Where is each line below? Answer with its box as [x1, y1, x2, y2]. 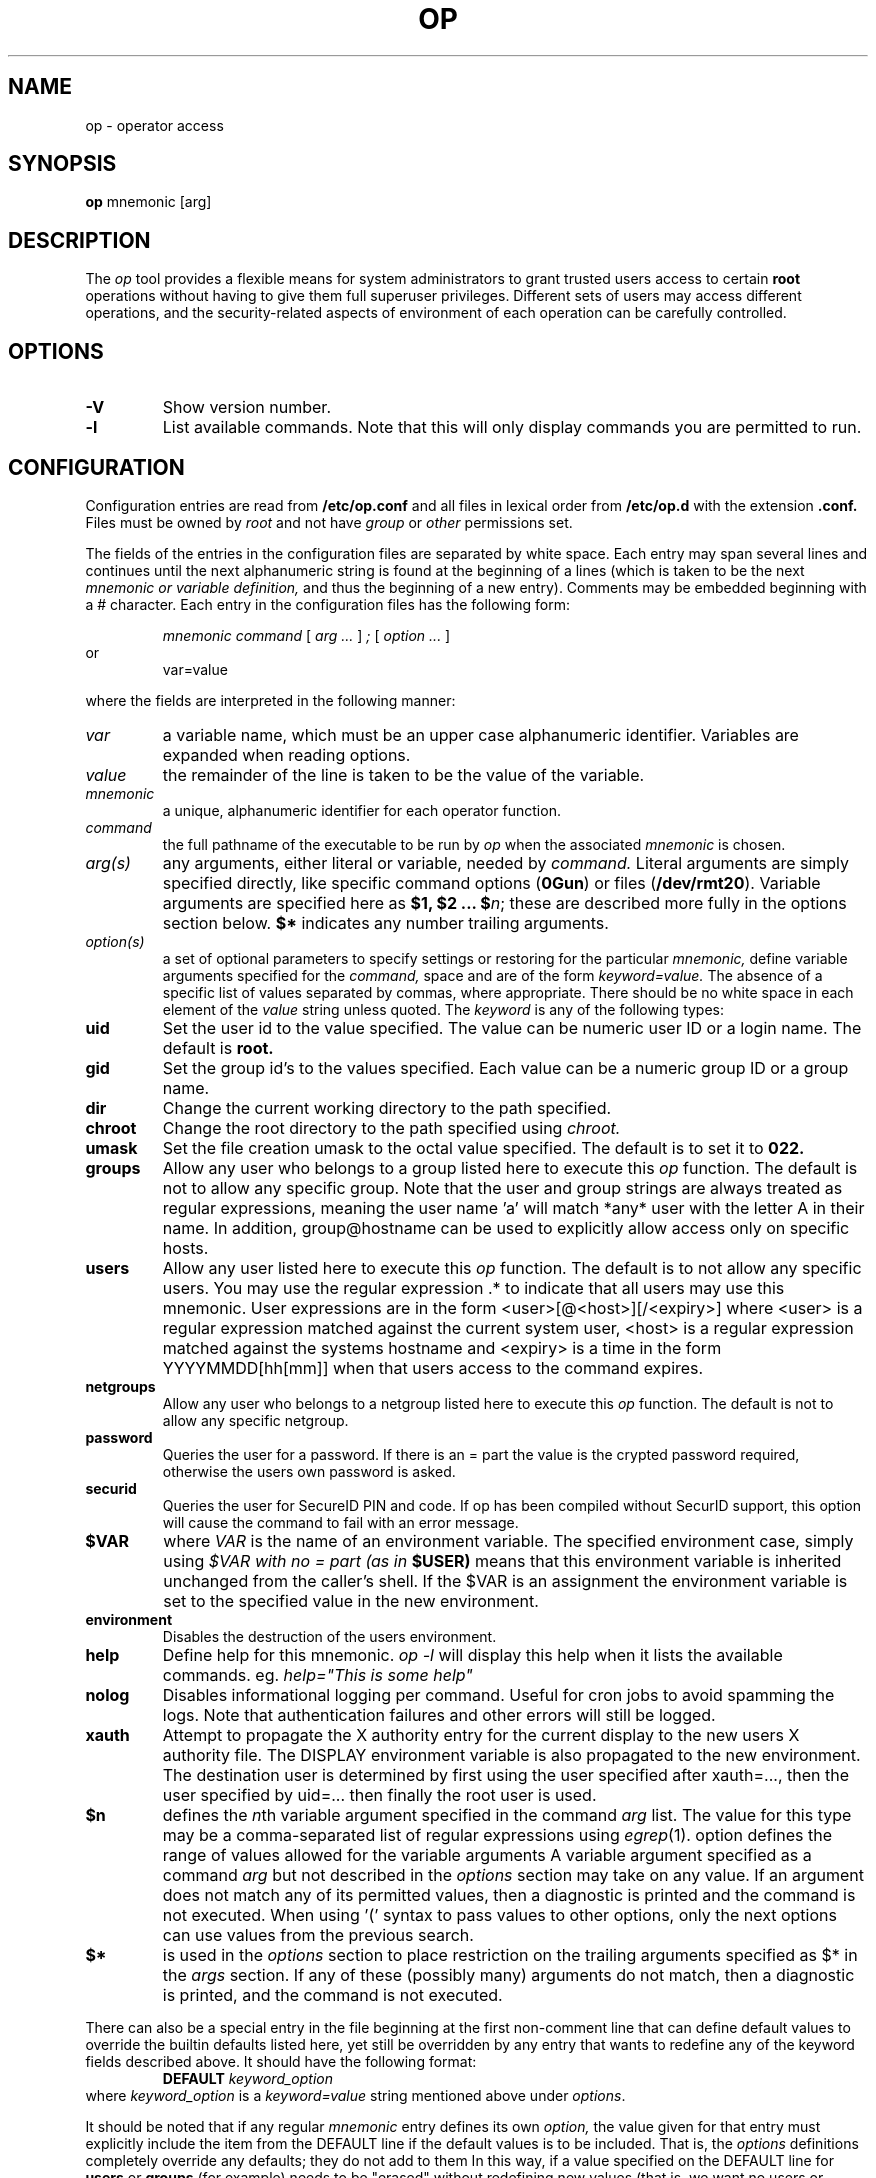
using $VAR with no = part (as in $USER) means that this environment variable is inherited [163, 1550, 842, 1571]
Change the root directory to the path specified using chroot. [162, 1117, 621, 1138]
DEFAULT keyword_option [162, 2069, 334, 2087]
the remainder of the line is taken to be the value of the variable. [162, 764, 645, 785]
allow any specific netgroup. [162, 1411, 349, 1429]
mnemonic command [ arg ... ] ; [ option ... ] [162, 626, 451, 644]
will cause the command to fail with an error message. [162, 1513, 519, 1531]
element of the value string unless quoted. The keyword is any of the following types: [162, 1000, 725, 1018]
